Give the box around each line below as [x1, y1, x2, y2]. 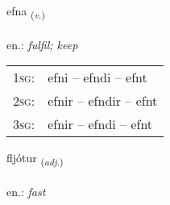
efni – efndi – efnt [48, 68, 147, 87]
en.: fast [6, 183, 46, 200]
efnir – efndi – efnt [48, 115, 153, 134]
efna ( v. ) [6, 2, 45, 21]
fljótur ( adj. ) [6, 149, 64, 169]
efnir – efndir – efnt [48, 91, 158, 111]
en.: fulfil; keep [6, 36, 78, 52]
